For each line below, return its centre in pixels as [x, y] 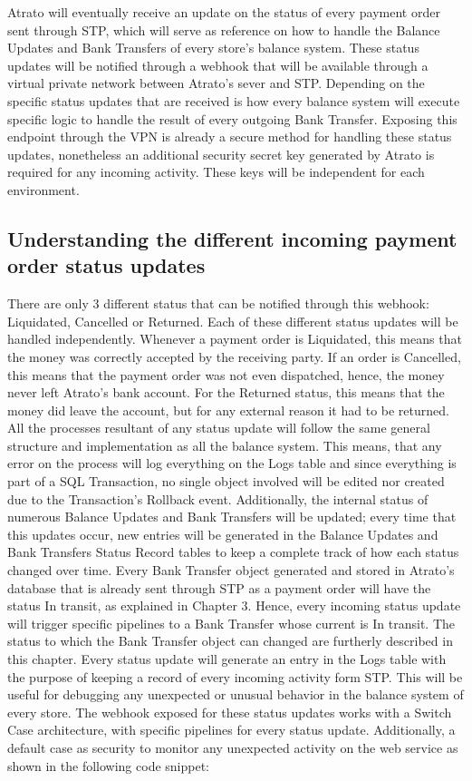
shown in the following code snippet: [109, 765]
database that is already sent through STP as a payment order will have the [219, 587]
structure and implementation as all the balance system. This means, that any [225, 445]
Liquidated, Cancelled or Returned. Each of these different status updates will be [233, 321]
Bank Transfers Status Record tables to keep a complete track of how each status [233, 552]
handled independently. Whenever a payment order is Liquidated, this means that [235, 339]
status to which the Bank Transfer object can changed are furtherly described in [230, 641]
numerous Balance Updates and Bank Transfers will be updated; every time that [232, 517]
